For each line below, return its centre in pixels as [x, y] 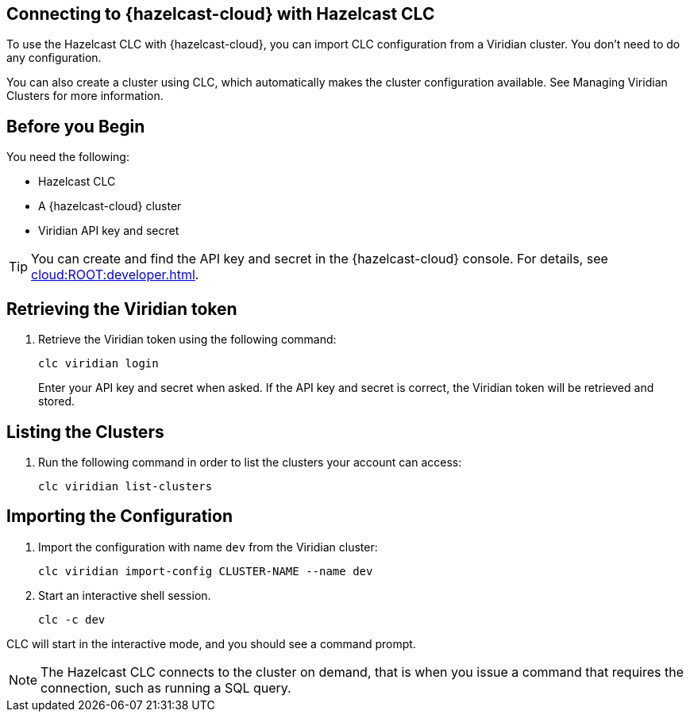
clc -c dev [72, 619]
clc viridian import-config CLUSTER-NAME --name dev [206, 571]
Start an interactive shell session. [125, 595]
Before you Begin [76, 126]
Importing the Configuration [119, 516]
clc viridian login [98, 364]
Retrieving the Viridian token [122, 309]
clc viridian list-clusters [125, 486]
